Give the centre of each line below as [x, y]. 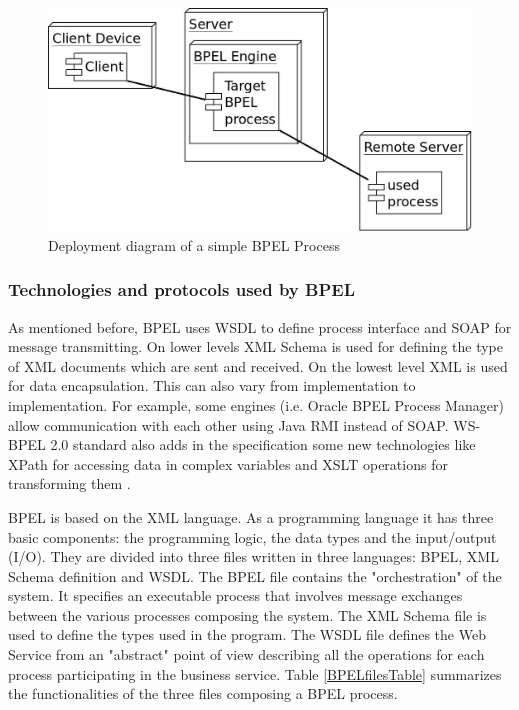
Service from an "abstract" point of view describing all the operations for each [246, 654]
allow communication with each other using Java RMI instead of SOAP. [228, 424]
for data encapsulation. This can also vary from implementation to [212, 385]
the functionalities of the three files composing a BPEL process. [203, 693]
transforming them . [69, 483]
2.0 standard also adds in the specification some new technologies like [263, 444]
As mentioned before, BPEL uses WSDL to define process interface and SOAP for [260, 326]
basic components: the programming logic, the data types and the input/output [252, 536]
